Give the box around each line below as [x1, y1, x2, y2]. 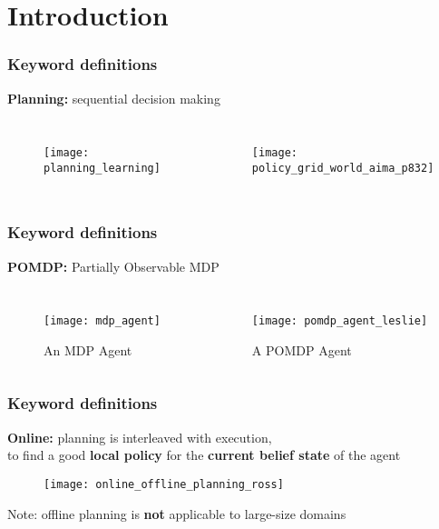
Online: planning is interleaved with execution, [7, 427, 272, 446]
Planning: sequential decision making [7, 88, 220, 107]
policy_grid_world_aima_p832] [251, 161, 434, 175]
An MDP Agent [44, 340, 132, 359]
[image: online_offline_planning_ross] [44, 477, 284, 491]
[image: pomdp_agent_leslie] [251, 314, 428, 328]
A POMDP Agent [251, 340, 352, 359]
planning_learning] [44, 161, 161, 175]
